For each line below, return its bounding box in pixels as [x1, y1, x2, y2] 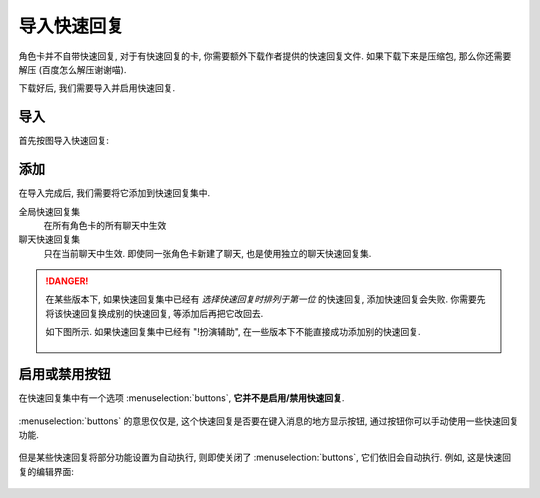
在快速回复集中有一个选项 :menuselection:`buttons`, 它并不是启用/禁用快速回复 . [18, 392, 345, 404]
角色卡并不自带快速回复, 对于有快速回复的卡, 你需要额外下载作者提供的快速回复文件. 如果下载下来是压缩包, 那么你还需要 [18, 50, 512, 62]
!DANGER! [45, 275, 89, 287]
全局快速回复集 [18, 205, 80, 217]
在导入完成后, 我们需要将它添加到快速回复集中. [18, 187, 211, 199]
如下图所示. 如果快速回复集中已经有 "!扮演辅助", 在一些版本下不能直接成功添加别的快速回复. [45, 326, 421, 338]
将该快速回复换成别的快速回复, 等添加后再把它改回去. [45, 307, 264, 319]
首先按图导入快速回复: [18, 135, 110, 147]
